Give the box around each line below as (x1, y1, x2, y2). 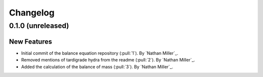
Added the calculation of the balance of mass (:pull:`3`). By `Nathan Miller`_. (21, 63, 173, 70)
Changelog (9, 7, 55, 18)
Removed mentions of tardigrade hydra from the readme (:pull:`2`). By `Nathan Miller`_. (21, 57, 195, 63)
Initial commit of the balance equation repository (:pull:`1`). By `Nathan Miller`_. (21, 50, 179, 56)
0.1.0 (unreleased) (9, 21, 69, 30)
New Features (9, 37, 52, 46)
